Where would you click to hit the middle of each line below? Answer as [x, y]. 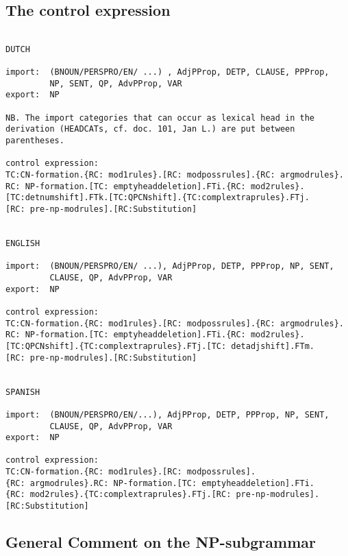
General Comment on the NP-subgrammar [161, 542]
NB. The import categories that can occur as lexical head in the [160, 118]
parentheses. [35, 141]
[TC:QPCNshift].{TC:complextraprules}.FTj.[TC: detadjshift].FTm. [160, 346]
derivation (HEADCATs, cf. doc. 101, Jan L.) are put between [150, 129]
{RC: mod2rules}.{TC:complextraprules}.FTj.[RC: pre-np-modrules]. [163, 495]
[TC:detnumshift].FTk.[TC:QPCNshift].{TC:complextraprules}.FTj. [158, 198]
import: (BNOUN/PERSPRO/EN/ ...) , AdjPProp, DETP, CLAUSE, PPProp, [167, 72]
